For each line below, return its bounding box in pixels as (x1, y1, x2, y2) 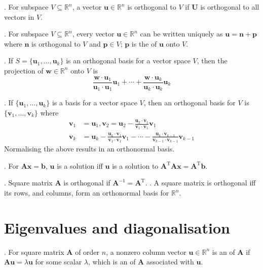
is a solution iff (57, 160, 103, 171)
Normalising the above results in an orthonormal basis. (4, 143, 175, 154)
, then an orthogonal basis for (143, 97, 236, 108)
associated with (146, 256, 194, 267)
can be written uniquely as (140, 28, 223, 39)
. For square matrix (4, 246, 64, 257)
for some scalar (35, 256, 82, 267)
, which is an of (88, 256, 136, 267)
